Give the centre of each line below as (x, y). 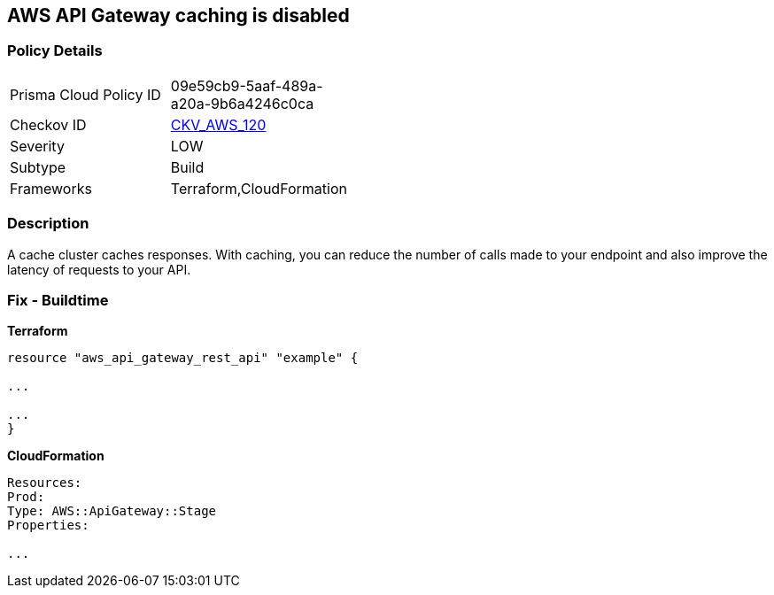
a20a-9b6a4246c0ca (242, 103)
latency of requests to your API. (99, 269)
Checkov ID (48, 124)
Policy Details (55, 51)
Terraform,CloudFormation (259, 188)
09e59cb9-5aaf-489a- (247, 85)
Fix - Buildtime (58, 300)
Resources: (45, 483)
